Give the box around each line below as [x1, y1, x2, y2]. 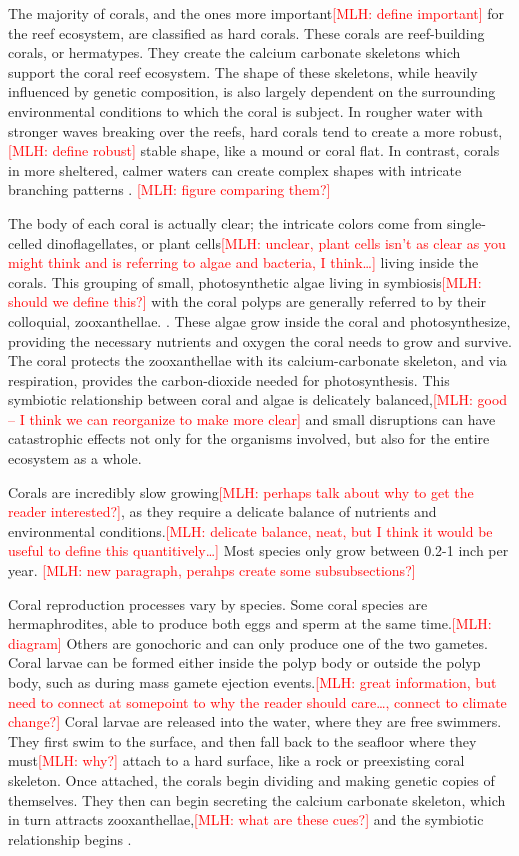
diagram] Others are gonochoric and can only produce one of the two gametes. [8, 632, 488, 653]
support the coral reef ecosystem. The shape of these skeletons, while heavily [8, 61, 478, 82]
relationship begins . [8, 828, 132, 849]
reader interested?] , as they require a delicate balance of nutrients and [8, 501, 437, 522]
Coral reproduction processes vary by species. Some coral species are [8, 593, 428, 614]
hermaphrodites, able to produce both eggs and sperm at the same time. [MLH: [8, 613, 492, 634]
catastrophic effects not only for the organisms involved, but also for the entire [8, 428, 490, 449]
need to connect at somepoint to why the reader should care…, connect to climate [8, 691, 507, 712]
